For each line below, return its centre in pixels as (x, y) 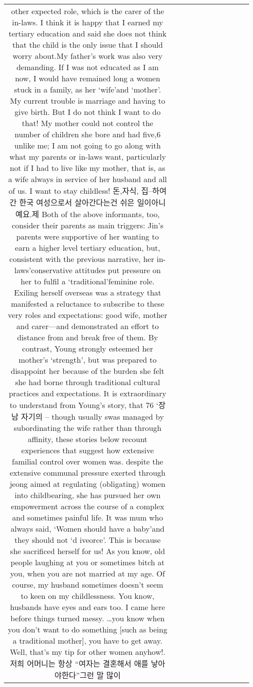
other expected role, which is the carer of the (88, 11)
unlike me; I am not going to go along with (88, 145)
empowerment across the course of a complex (88, 506)
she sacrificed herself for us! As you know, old (88, 551)
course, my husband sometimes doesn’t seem (88, 585)
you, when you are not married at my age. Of (88, 573)
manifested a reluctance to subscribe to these (88, 304)
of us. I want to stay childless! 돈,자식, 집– (80, 191)
